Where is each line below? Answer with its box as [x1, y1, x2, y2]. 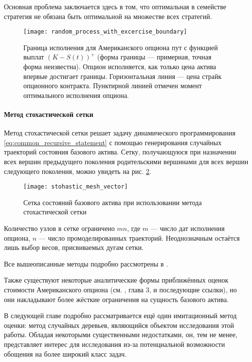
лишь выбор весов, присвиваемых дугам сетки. [4, 242, 144, 252]
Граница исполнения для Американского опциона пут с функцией [23, 42, 218, 52]
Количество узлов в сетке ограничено [4, 223, 115, 233]
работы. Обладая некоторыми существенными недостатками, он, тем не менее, [4, 329, 237, 340]
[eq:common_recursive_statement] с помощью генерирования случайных [4, 137, 222, 147]
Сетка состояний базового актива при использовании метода [23, 197, 202, 207]
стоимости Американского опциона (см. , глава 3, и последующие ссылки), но [4, 284, 237, 294]
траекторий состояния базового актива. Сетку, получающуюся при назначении [4, 147, 236, 157]
